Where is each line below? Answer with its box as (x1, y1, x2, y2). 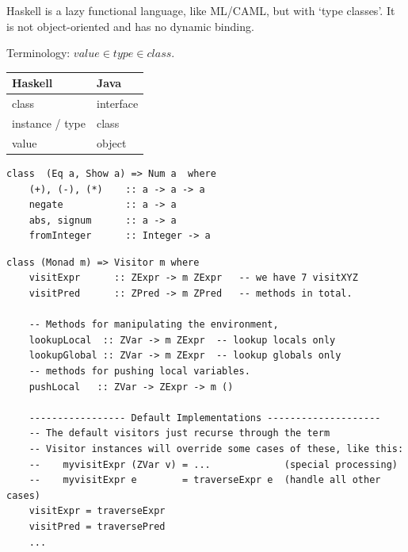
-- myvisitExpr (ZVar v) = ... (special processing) (29, 458, 398, 470)
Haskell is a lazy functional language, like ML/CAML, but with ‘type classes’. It (6, 2, 395, 18)
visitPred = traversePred (29, 520, 166, 532)
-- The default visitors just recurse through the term (29, 427, 330, 439)
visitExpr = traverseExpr (29, 505, 166, 517)
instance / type (12, 114, 86, 131)
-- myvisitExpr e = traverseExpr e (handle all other (29, 474, 381, 486)
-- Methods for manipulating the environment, (29, 319, 279, 331)
